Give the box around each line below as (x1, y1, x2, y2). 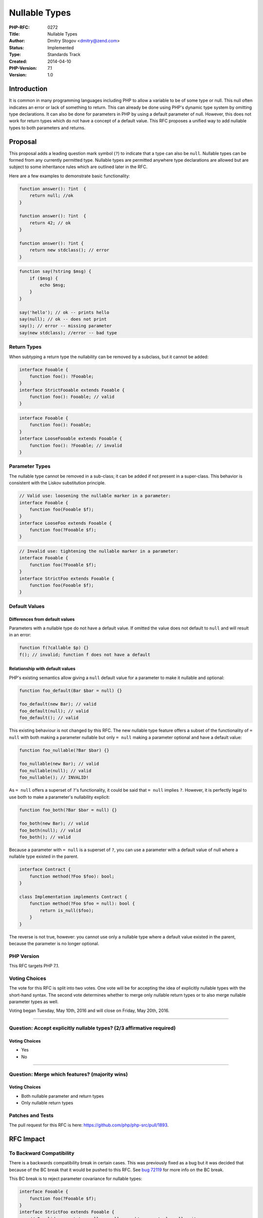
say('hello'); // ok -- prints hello (19, 309, 110, 315)
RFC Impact (9, 1135, 45, 1143)
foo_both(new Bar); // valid (19, 821, 89, 826)
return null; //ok (29, 193, 74, 198)
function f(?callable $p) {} (19, 645, 89, 650)
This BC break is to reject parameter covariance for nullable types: (9, 1176, 142, 1181)
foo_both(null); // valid (19, 827, 81, 833)
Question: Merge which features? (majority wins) (9, 1071, 128, 1078)
